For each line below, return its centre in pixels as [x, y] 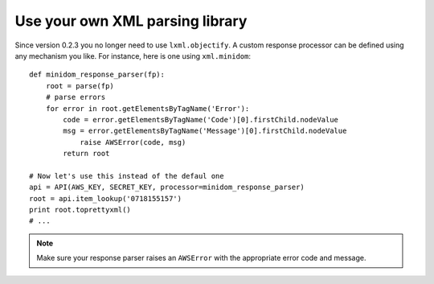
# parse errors [76, 97]
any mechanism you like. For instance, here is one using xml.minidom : [133, 56]
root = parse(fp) [80, 86]
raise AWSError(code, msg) [133, 142]
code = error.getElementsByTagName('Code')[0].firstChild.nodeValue [201, 119]
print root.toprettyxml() [80, 210]
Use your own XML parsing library [131, 21]
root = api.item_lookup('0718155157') [106, 198]
